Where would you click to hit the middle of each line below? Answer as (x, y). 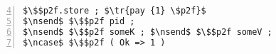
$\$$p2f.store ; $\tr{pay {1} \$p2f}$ (115, 11)
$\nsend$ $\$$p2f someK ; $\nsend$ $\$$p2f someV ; (148, 32)
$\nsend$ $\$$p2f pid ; (79, 21)
